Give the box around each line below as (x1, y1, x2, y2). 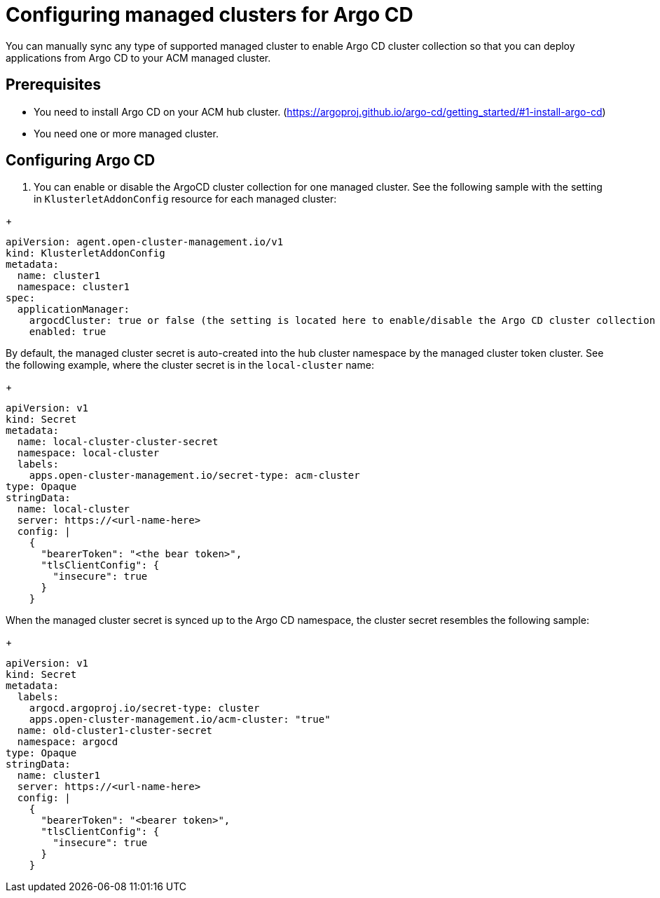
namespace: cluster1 (17, 281, 130, 293)
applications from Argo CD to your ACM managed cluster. (6, 51, 271, 64)
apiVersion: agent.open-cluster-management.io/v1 (6, 236, 284, 248)
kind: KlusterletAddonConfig (6, 247, 165, 259)
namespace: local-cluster (17, 447, 160, 459)
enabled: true (29, 326, 106, 338)
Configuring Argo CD (6, 151, 156, 170)
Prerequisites (6, 76, 101, 94)
